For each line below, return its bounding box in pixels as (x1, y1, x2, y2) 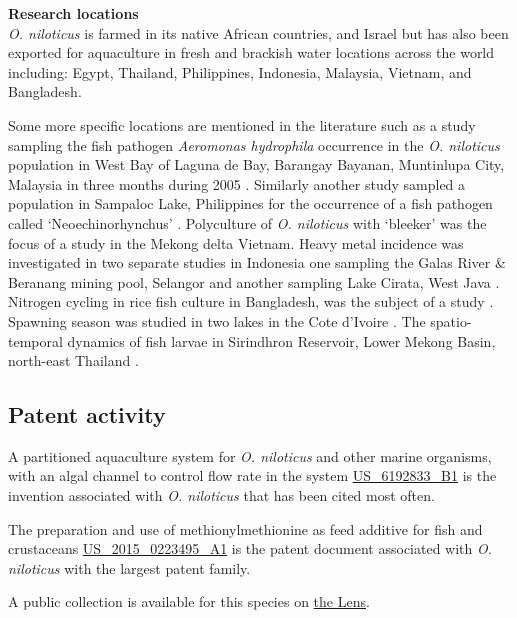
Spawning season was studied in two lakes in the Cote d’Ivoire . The (8, 310, 426, 331)
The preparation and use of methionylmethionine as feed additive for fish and (8, 518, 483, 539)
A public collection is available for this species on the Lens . (8, 591, 370, 612)
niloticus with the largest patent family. (8, 557, 251, 578)
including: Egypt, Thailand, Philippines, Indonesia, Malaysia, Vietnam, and (8, 61, 472, 82)
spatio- (430, 310, 472, 331)
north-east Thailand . (8, 350, 139, 371)
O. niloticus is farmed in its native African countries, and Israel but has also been (8, 22, 509, 43)
